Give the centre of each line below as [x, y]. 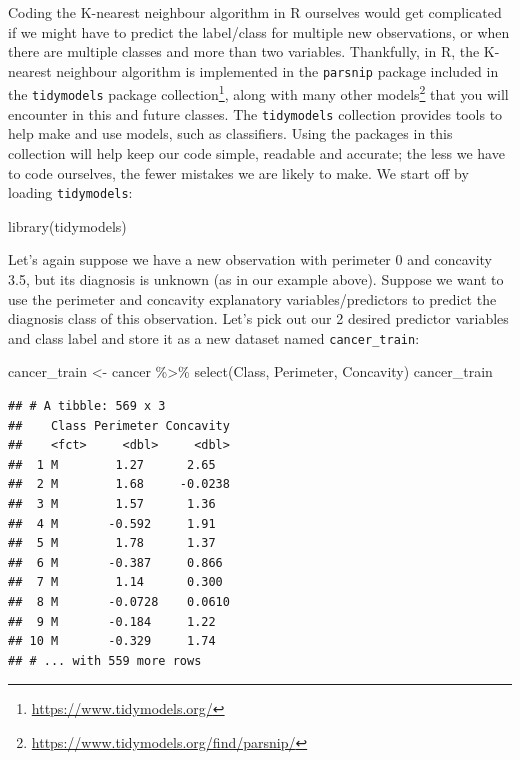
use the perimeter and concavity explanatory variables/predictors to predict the [252, 298]
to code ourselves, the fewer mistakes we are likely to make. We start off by [238, 172]
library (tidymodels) [67, 225]
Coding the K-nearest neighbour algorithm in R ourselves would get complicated [255, 12]
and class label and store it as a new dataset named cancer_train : [214, 337]
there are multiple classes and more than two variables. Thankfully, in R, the [244, 51]
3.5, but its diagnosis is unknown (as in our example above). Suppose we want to [256, 279]
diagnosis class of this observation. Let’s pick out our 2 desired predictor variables [258, 318]
